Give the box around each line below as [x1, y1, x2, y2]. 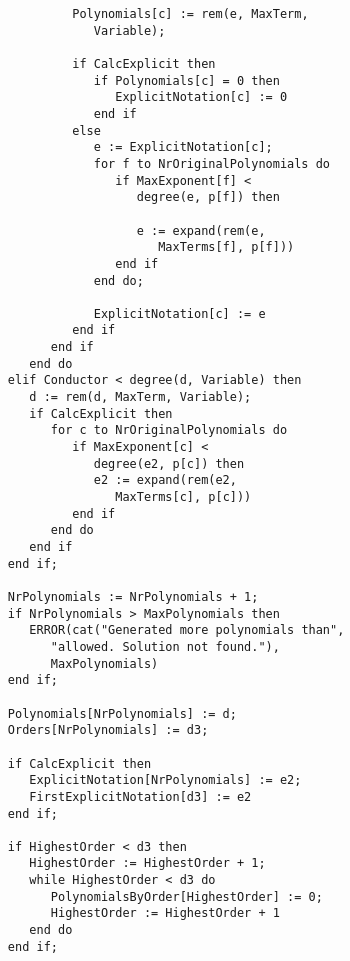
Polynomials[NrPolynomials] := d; [7, 706, 237, 721]
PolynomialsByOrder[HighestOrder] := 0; [50, 889, 323, 904]
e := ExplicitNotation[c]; [93, 140, 273, 155]
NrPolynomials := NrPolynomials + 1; [7, 589, 259, 604]
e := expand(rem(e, [136, 223, 266, 238]
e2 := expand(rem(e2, [93, 473, 237, 488]
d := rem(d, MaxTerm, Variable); [29, 390, 252, 405]
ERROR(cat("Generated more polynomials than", [29, 623, 345, 638]
